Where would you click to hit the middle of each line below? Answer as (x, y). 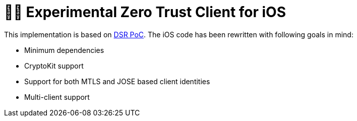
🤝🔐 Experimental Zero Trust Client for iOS (145, 12)
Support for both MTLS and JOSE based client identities (117, 81)
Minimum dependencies (64, 50)
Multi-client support (57, 97)
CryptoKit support (54, 66)
